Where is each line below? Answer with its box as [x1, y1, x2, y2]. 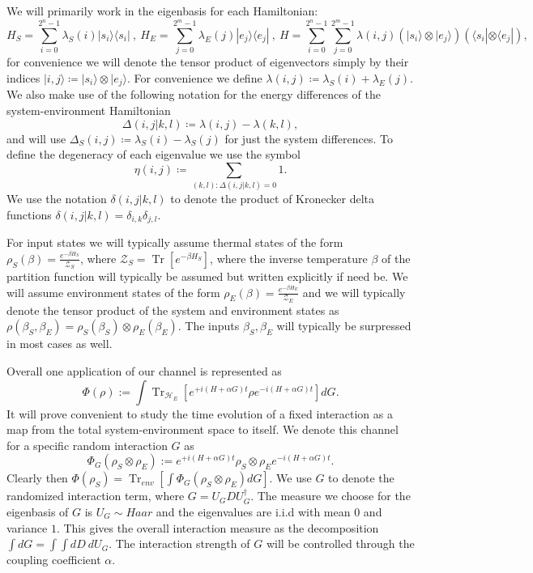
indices [6, 69, 41, 86]
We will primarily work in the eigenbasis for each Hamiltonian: [6, 2, 318, 19]
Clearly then [6, 469, 68, 486]
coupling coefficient [6, 551, 101, 568]
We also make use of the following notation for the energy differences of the [6, 86, 381, 103]
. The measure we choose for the [250, 487, 411, 504]
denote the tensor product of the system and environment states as [6, 301, 339, 318]
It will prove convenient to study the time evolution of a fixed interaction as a [6, 405, 393, 422]
